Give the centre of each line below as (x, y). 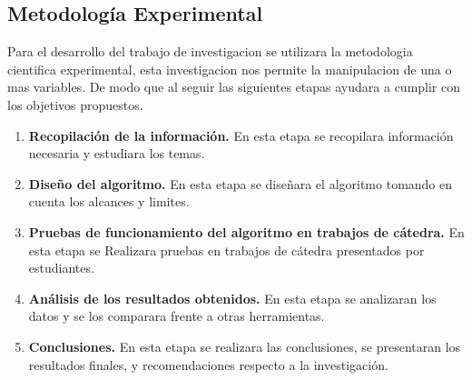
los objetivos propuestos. (75, 104)
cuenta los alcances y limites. (109, 201)
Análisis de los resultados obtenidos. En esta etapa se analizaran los (232, 298)
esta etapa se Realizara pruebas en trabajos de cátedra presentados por (226, 250)
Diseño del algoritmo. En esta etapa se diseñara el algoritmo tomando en (241, 183)
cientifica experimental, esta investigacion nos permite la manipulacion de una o (230, 69)
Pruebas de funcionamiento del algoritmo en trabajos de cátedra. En (246, 231)
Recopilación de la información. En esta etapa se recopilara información (241, 135)
